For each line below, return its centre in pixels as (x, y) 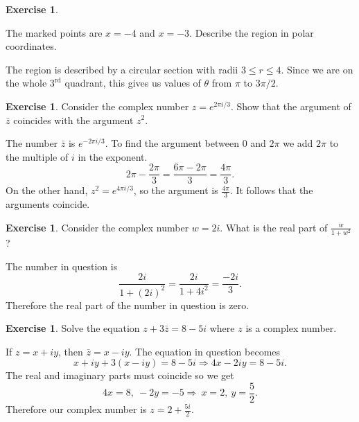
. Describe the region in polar (252, 32)
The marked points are (54, 32)
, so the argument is (176, 190)
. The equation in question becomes (205, 351)
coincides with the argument (73, 120)
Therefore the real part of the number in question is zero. (128, 305)
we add (298, 143)
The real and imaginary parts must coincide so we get (120, 375)
